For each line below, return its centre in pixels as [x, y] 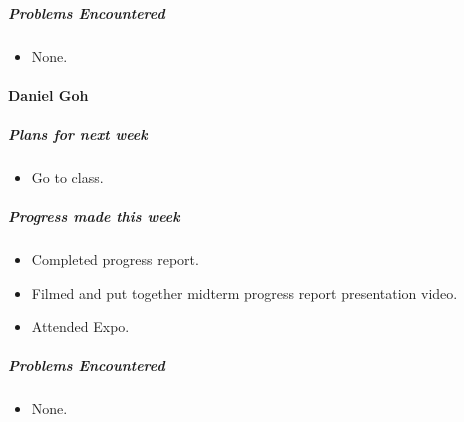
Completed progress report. [115, 259]
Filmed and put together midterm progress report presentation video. [244, 292]
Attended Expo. [80, 326]
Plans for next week [78, 133]
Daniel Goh [48, 94]
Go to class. [67, 176]
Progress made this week [94, 216]
